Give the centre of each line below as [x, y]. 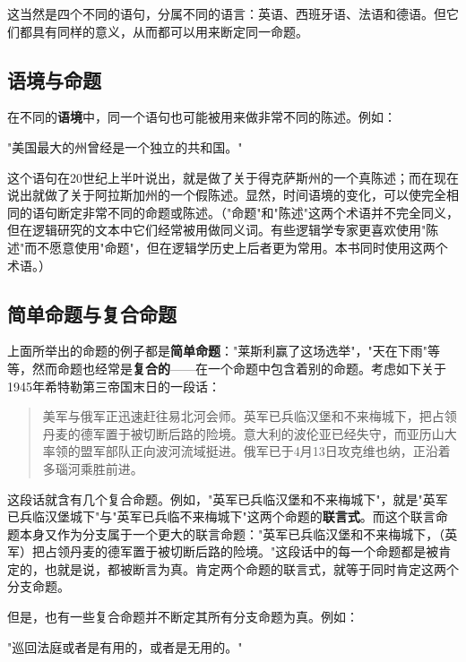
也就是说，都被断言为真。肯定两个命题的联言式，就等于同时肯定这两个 [251, 568]
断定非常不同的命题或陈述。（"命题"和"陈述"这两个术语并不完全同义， [258, 212]
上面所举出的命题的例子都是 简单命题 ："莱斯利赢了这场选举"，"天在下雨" [217, 351]
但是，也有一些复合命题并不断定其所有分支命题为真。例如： [183, 617]
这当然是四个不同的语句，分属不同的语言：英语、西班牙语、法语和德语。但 [227, 13]
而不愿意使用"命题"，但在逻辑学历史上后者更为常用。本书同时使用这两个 [236, 247]
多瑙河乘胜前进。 [93, 468]
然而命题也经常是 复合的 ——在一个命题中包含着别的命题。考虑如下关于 [239, 368]
